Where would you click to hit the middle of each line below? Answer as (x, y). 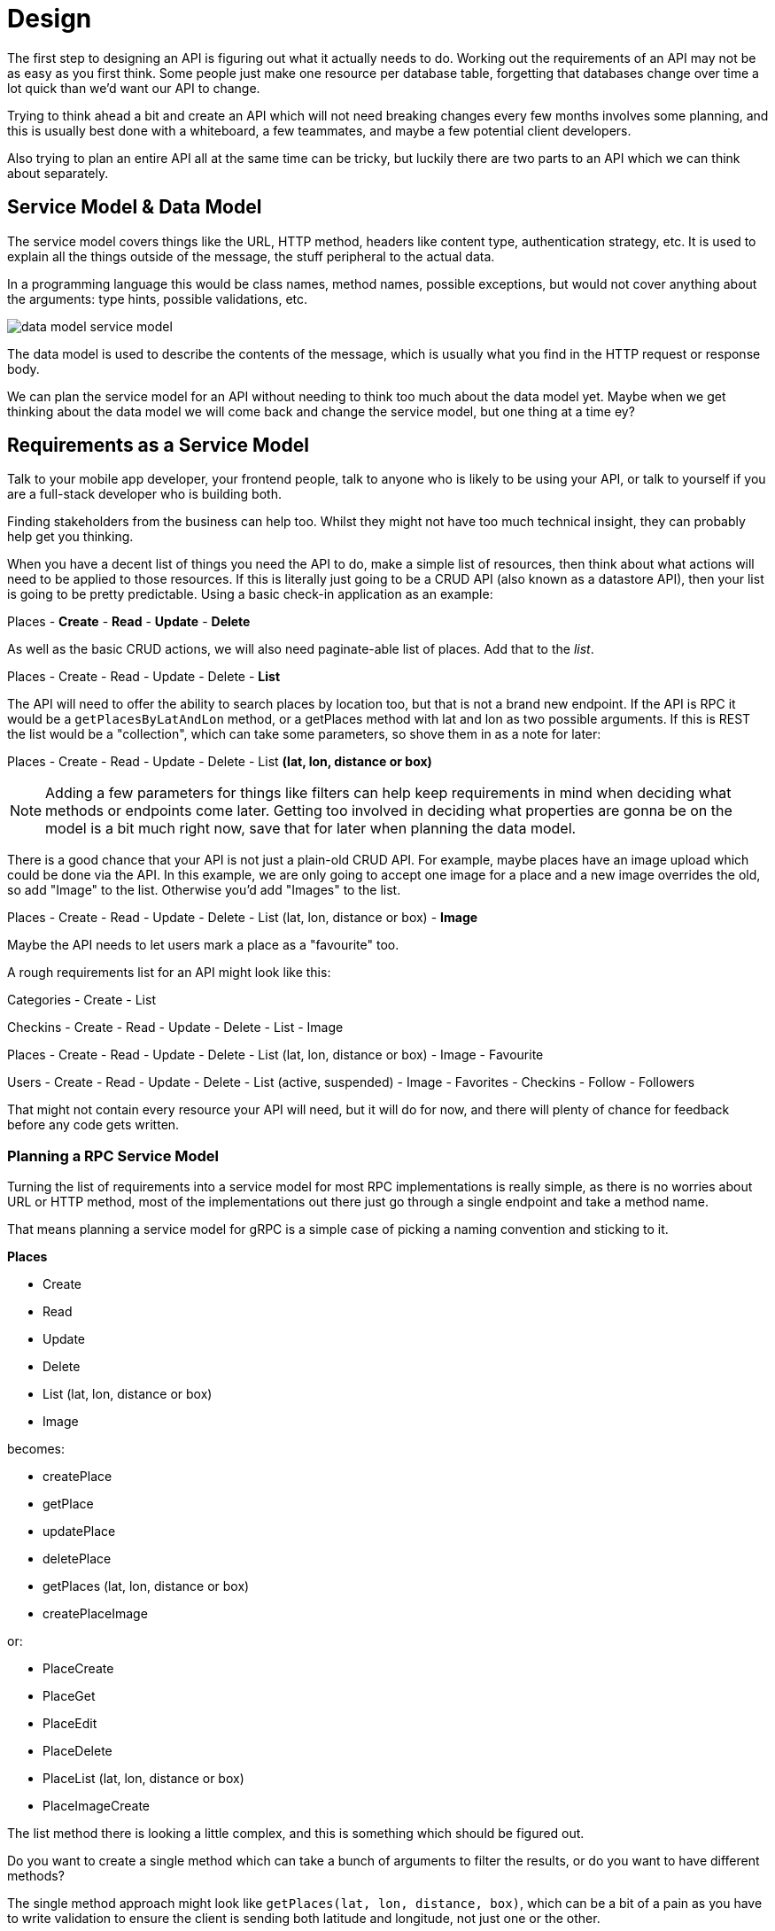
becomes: (36, 1449)
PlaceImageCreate (97, 1806)
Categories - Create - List (81, 1000)
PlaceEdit (70, 1724)
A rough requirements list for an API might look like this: (169, 973)
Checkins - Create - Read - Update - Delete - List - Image (175, 1028)
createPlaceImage (95, 1614)
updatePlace (79, 1532)
